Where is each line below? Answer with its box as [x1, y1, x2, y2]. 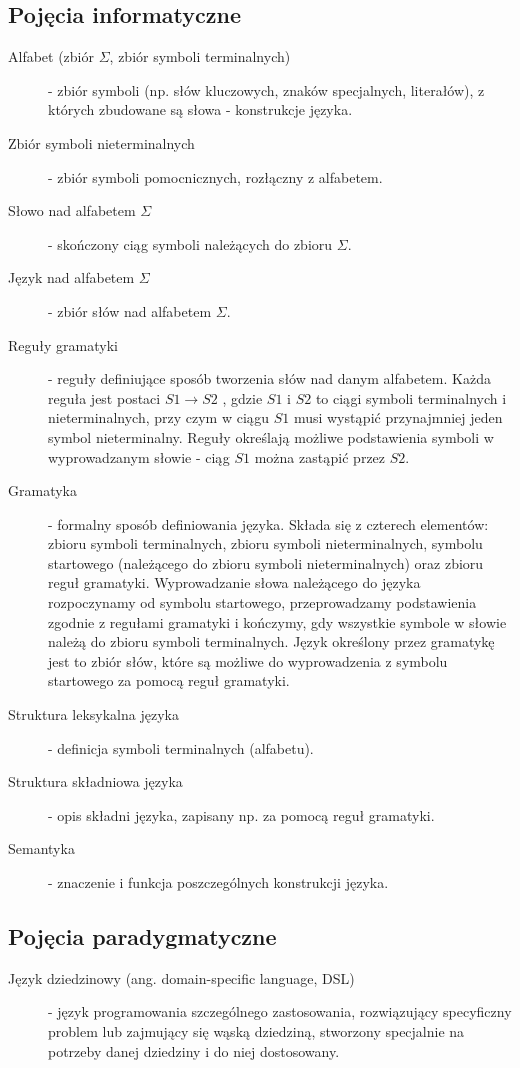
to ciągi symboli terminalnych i [315, 387, 507, 408]
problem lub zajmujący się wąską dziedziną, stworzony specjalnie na [48, 1021, 465, 1041]
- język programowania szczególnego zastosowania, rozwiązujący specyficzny [48, 1001, 512, 1022]
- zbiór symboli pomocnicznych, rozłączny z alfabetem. [48, 166, 383, 187]
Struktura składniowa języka [8, 771, 183, 792]
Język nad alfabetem [8, 267, 135, 288]
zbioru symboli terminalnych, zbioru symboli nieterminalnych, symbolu [48, 533, 483, 554]
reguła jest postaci [48, 387, 161, 408]
